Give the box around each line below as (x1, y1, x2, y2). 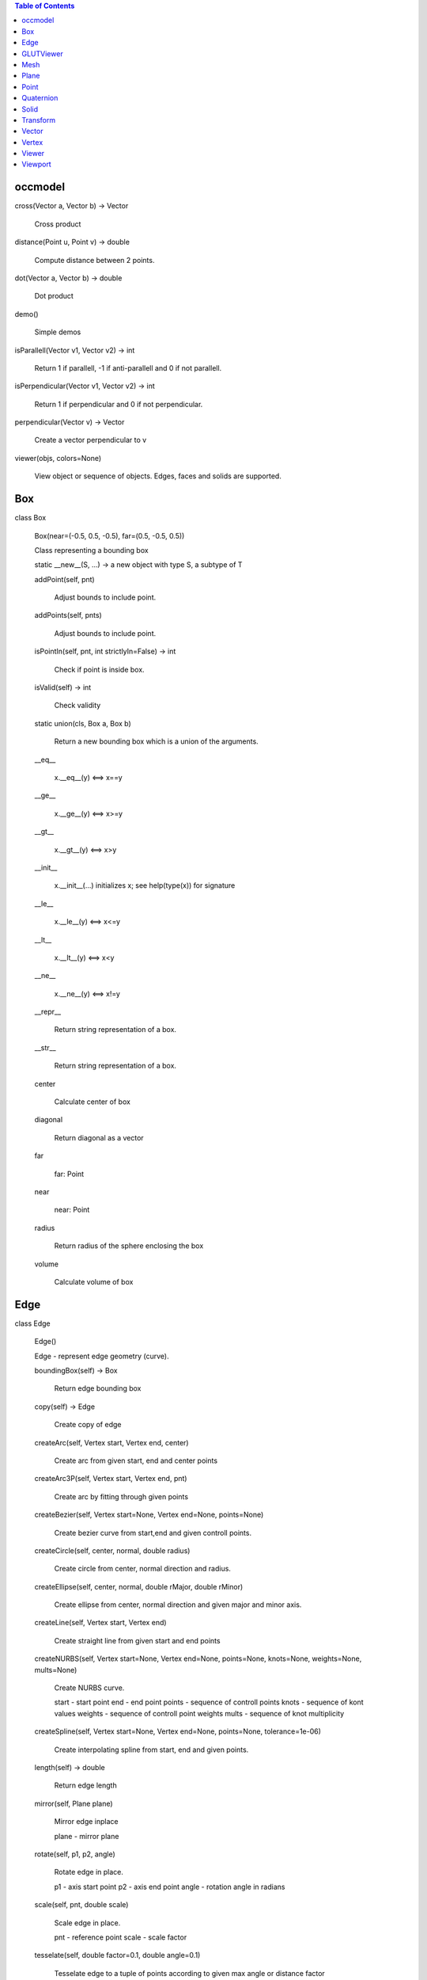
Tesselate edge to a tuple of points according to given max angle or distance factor (54, 1968, 326, 1978)
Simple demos (34, 327, 81, 337)
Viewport (21, 159, 51, 169)
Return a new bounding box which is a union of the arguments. (54, 737, 259, 746)
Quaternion (21, 93, 59, 103)
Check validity (54, 701, 101, 710)
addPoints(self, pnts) (34, 611, 102, 620)
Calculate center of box (54, 1097, 130, 1106)
